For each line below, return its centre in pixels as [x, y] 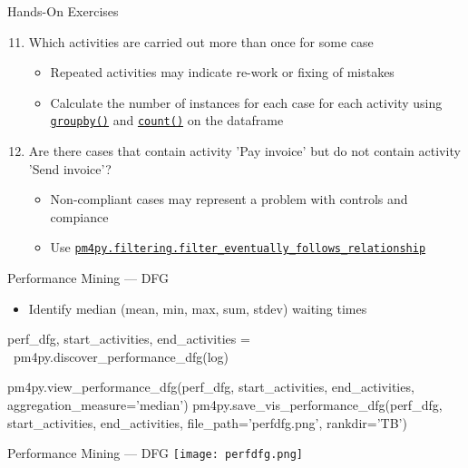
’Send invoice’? [70, 168]
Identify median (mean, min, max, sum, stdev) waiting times [198, 308]
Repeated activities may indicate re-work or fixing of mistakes [222, 72]
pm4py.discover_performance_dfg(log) [121, 356]
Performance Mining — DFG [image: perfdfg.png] [155, 453]
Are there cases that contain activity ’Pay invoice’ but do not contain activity [244, 151]
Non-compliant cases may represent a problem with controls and [229, 199]
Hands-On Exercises [63, 11]
